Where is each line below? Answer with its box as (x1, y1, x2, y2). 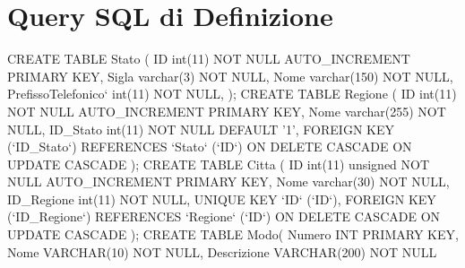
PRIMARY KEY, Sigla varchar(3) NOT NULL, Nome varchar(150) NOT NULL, (7, 66, 453, 85)
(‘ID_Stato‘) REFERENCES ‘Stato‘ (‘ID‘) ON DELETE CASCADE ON (7, 137, 412, 156)
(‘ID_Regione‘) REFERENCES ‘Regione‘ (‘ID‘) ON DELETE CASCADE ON (7, 207, 441, 226)
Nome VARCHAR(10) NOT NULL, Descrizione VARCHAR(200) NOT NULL (7, 242, 437, 261)
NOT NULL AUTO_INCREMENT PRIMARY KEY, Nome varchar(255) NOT (7, 101, 446, 120)
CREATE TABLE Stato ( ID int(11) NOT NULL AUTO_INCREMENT (7, 49, 410, 68)
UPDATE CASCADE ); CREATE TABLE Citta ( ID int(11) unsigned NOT (7, 154, 430, 173)
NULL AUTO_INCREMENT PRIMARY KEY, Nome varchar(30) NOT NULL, (7, 172, 450, 191)
